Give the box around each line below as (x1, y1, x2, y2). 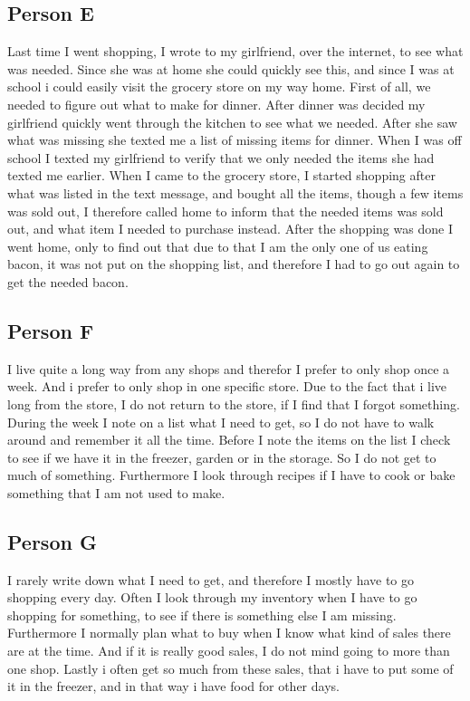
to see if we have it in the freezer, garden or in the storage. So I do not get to (7, 447, 436, 466)
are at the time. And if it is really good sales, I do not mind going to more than (7, 641, 450, 660)
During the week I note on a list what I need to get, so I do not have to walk (7, 412, 435, 431)
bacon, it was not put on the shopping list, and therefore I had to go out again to (7, 254, 460, 274)
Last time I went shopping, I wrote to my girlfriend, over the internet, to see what (7, 42, 464, 61)
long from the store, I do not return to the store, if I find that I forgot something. (7, 394, 460, 413)
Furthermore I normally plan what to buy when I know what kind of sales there (7, 623, 451, 642)
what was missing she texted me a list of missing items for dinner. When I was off (7, 130, 462, 149)
